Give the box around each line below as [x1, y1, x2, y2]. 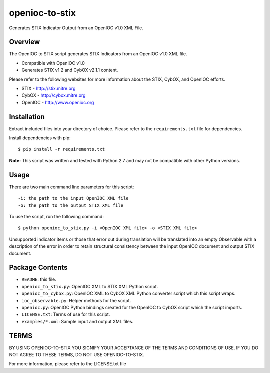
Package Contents [9, 263, 68, 272]
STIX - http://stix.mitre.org [21, 85, 76, 92]
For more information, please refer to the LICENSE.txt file [9, 361, 127, 367]
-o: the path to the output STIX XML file [18, 202, 124, 208]
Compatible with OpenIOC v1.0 [21, 60, 85, 66]
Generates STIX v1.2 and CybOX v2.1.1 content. [21, 67, 118, 73]
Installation [9, 112, 45, 121]
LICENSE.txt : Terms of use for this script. [21, 311, 110, 317]
